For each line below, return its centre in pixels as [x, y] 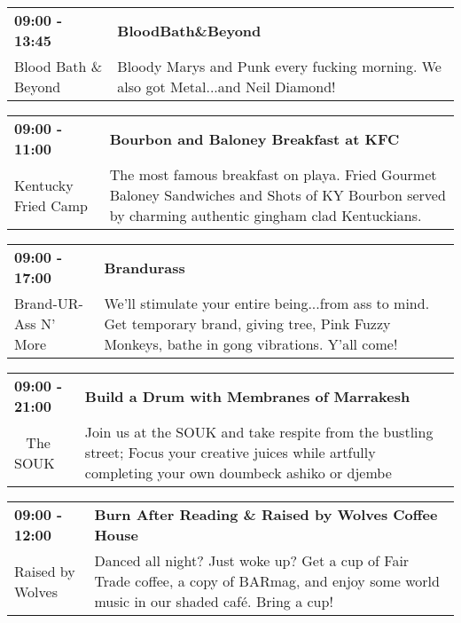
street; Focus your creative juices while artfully [230, 452]
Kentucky [44, 185]
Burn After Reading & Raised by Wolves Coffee [266, 514]
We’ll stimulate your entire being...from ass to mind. [267, 303]
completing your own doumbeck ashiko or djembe [238, 473]
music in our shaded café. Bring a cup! [214, 601]
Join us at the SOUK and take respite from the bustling [259, 432]
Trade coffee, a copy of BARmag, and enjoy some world [267, 581]
